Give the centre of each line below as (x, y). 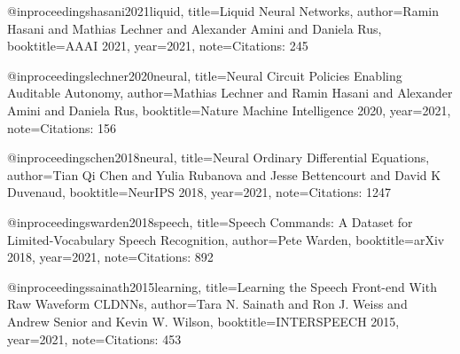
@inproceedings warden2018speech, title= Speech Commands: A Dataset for (210, 221)
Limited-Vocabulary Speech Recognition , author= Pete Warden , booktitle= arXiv (226, 239)
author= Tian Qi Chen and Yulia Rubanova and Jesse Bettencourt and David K (224, 174)
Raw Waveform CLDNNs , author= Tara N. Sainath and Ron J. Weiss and (207, 304)
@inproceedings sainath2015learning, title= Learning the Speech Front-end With (222, 286)
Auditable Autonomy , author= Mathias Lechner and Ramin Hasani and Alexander (230, 93)
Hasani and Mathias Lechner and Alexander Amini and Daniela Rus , (195, 28)
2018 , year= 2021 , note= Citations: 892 (110, 257)
